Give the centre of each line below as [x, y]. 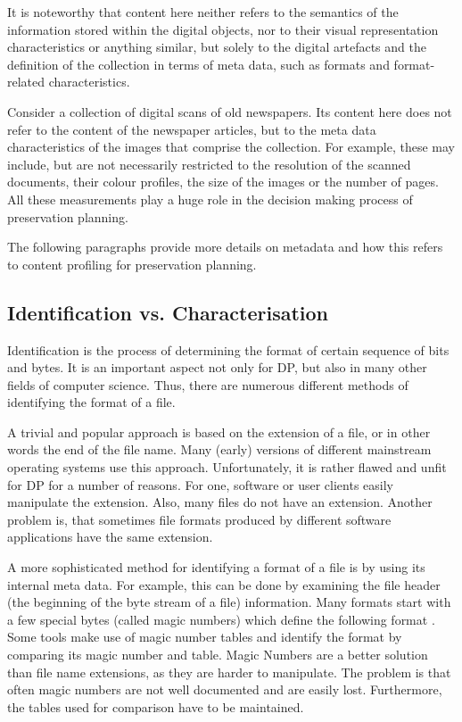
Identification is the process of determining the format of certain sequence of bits [228, 349]
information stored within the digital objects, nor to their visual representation [223, 29]
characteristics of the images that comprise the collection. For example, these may [231, 147]
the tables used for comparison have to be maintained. [156, 706]
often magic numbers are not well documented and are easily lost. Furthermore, [225, 689]
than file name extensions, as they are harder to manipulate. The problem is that [229, 672]
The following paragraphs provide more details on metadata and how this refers [225, 247]
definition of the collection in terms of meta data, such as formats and [198, 64]
